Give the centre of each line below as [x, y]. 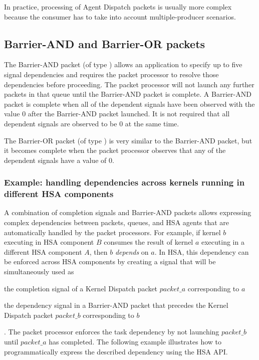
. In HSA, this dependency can [202, 251]
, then [98, 251]
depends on [132, 251]
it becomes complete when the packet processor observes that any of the [115, 150]
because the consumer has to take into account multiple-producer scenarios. [120, 16]
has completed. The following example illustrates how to [135, 341]
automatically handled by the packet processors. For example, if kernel [112, 232]
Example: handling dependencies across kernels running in [124, 182]
